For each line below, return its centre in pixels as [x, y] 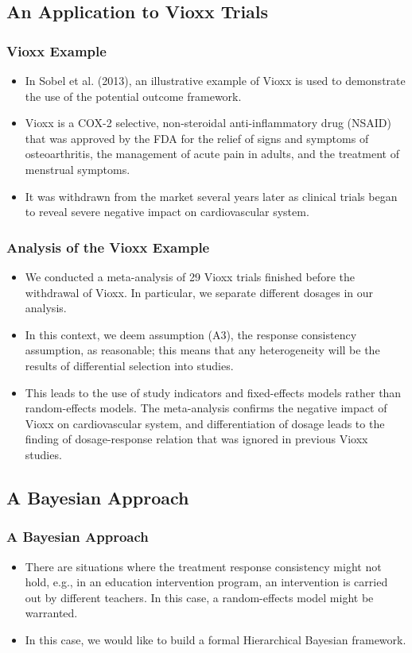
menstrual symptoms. [78, 169]
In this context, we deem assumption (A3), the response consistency [191, 334]
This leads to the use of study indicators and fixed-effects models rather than [213, 392]
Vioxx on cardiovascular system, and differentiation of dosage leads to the [205, 423]
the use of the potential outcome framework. [133, 96]
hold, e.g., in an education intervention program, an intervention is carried [206, 582]
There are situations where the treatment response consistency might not [203, 566]
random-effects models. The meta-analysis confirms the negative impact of [206, 408]
